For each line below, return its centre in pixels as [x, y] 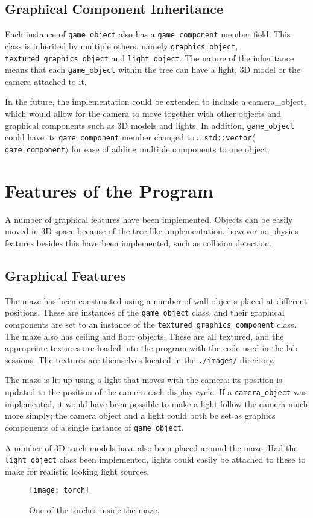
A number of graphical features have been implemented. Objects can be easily [149, 219]
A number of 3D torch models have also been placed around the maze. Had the [151, 447]
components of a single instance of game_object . [94, 427]
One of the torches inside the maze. [94, 510]
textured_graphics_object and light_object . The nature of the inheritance [150, 58]
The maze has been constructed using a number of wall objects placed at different [156, 300]
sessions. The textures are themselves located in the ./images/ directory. [140, 359]
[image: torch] [59, 491]
